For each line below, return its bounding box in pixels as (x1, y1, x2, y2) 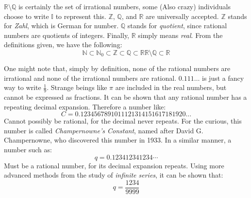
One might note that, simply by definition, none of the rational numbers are (4, 63, 231, 73)
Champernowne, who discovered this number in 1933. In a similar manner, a (4, 135, 232, 145)
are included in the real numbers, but (115, 82, 227, 92)
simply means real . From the (138, 30, 223, 40)
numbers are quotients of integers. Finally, (4, 30, 130, 40)
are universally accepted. (146, 11, 219, 21)
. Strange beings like (47, 82, 107, 92)
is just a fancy (202, 72, 244, 83)
